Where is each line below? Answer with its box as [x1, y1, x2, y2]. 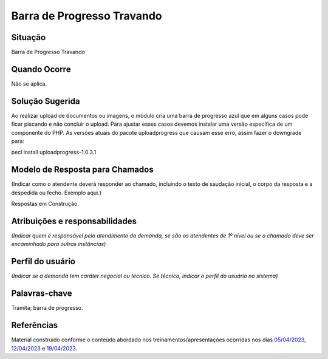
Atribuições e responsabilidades [11, 216, 137, 226]
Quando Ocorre [11, 64, 71, 74]
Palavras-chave [11, 289, 72, 299]
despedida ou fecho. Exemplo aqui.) [11, 189, 102, 196]
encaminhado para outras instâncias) [11, 241, 106, 248]
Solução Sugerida [11, 96, 80, 106]
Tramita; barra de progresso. [11, 304, 83, 312]
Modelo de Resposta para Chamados [11, 165, 154, 175]
